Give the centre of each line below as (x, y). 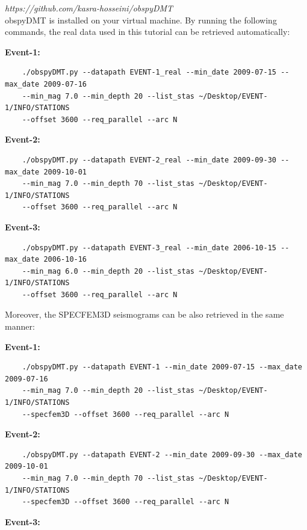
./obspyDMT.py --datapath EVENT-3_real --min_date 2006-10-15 (149, 248)
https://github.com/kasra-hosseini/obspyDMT (89, 8)
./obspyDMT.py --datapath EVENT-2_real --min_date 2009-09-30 (149, 160)
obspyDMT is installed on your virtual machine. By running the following (141, 20)
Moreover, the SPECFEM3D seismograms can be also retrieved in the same (144, 314)
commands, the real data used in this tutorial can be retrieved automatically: (147, 32)
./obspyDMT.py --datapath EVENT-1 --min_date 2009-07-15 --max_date (162, 367)
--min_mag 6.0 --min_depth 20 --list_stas (108, 271)
